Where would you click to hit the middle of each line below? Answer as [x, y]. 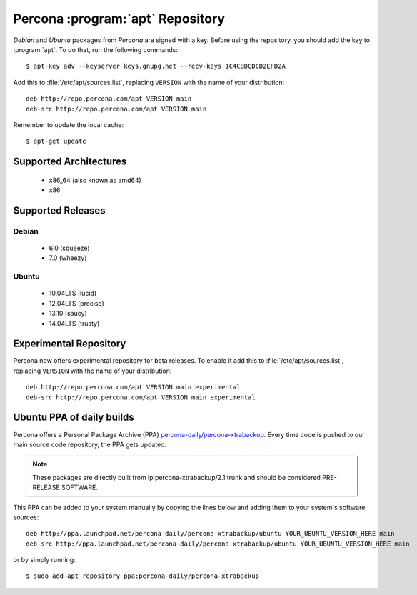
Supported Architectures [70, 162]
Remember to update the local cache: [69, 124]
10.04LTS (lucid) [73, 294]
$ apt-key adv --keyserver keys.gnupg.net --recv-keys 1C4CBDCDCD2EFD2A [156, 66]
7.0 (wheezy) [68, 258]
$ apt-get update [56, 141]
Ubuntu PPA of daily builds [74, 417]
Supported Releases [60, 210]
